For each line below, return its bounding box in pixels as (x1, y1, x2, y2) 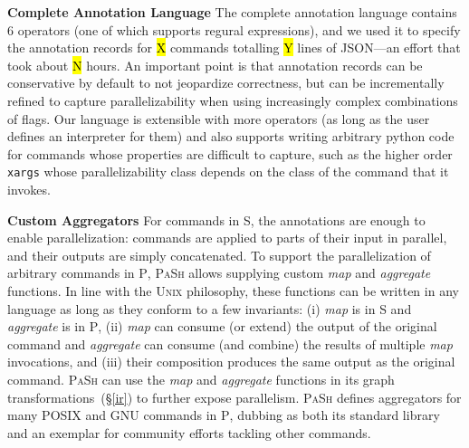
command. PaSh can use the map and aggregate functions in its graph (7, 369, 395, 388)
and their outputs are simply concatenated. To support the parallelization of (7, 245, 431, 264)
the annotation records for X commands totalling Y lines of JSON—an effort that (7, 38, 461, 57)
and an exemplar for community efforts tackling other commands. (7, 423, 371, 442)
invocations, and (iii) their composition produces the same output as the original (7, 352, 455, 371)
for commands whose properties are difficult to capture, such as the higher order (7, 144, 453, 163)
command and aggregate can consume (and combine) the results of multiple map (7, 334, 453, 353)
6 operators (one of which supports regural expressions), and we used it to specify (7, 20, 461, 39)
